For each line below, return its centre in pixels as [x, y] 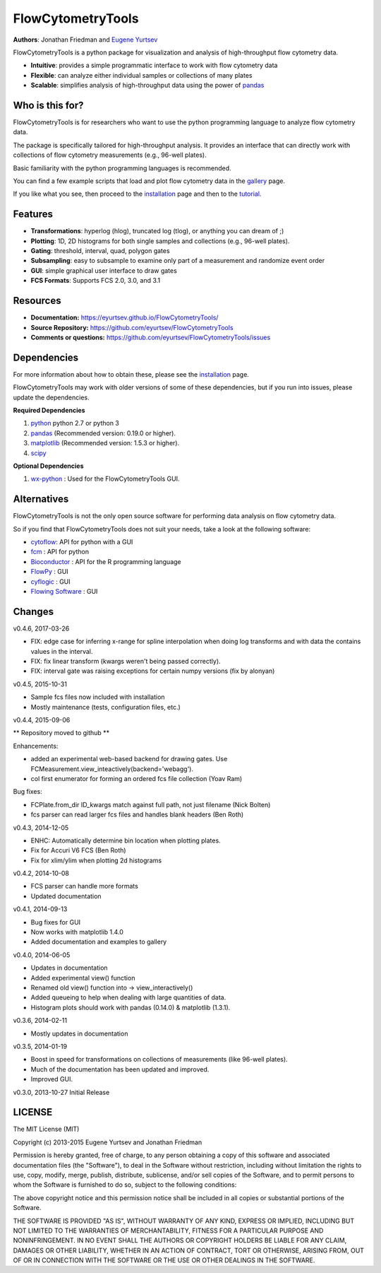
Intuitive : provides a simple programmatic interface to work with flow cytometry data [154, 65]
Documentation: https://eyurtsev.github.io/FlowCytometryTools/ [125, 317]
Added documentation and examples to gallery [99, 942]
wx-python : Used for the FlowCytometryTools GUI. [105, 479]
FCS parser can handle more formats [85, 886]
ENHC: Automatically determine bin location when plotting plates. [126, 840]
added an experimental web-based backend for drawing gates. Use [129, 759]
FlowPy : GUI [49, 572]
